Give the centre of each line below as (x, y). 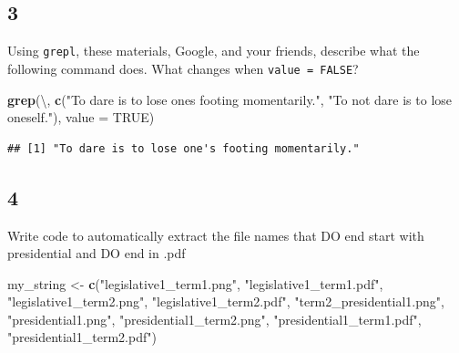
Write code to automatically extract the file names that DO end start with (216, 235)
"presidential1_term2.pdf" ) (82, 337)
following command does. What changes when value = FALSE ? (183, 68)
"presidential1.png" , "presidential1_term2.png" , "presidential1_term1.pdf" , (214, 319)
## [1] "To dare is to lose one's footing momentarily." (184, 148)
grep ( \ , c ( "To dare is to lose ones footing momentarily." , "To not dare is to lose (229, 99)
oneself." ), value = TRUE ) (81, 117)
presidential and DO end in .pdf (97, 253)
